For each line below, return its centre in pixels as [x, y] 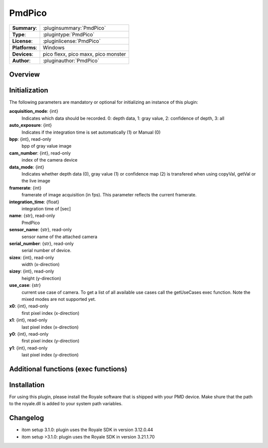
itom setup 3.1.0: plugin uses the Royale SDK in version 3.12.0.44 [87, 430]
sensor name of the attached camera [60, 237]
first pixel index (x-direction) [50, 313]
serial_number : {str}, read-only [41, 243]
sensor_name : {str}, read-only [40, 230]
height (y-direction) [41, 278]
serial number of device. [46, 251]
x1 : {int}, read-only [28, 320]
